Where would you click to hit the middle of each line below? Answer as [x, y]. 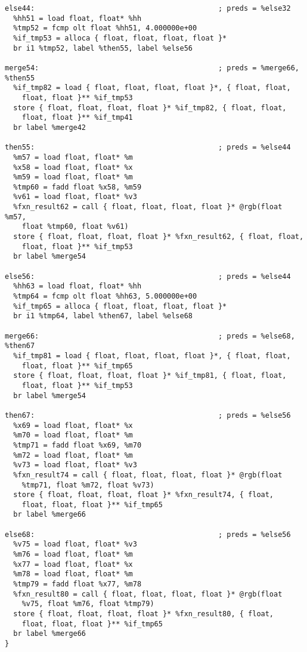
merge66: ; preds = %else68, [150, 336]
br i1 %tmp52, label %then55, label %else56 [103, 48]
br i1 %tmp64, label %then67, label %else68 [103, 316]
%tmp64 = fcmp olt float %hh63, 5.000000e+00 [105, 296]
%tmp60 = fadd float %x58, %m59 [77, 187]
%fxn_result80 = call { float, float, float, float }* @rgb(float [148, 594]
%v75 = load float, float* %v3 [75, 544]
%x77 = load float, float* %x [73, 564]
